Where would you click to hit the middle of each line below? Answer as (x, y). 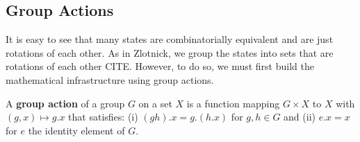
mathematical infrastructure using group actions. (110, 79)
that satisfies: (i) (103, 117)
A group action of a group (65, 103)
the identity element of (76, 130)
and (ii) (300, 117)
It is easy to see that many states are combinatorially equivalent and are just (170, 39)
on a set (155, 103)
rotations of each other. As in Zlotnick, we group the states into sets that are (170, 52)
